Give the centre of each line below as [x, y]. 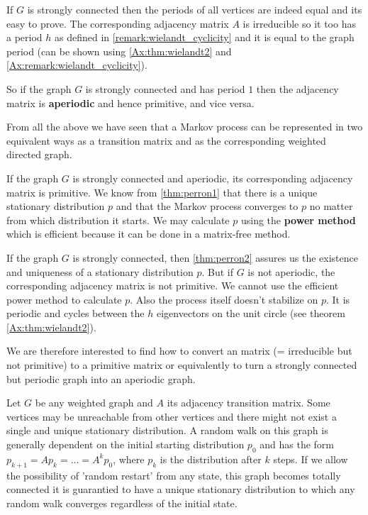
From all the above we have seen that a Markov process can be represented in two [185, 127]
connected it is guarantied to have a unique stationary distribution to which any [181, 489]
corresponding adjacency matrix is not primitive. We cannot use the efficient [173, 286]
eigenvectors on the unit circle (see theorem [251, 313]
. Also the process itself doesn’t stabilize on [224, 299]
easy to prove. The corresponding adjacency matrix [118, 23]
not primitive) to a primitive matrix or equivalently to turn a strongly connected [182, 365]
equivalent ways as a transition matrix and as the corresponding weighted [166, 140]
